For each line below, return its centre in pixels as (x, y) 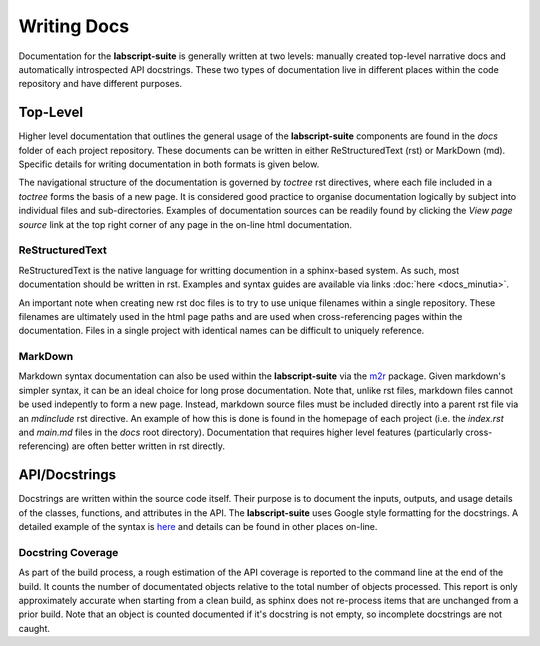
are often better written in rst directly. (148, 446)
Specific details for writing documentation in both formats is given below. (169, 164)
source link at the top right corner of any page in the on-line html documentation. (185, 224)
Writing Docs (74, 26)
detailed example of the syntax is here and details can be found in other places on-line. (198, 527)
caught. (34, 628)
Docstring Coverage (68, 552)
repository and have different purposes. (100, 84)
